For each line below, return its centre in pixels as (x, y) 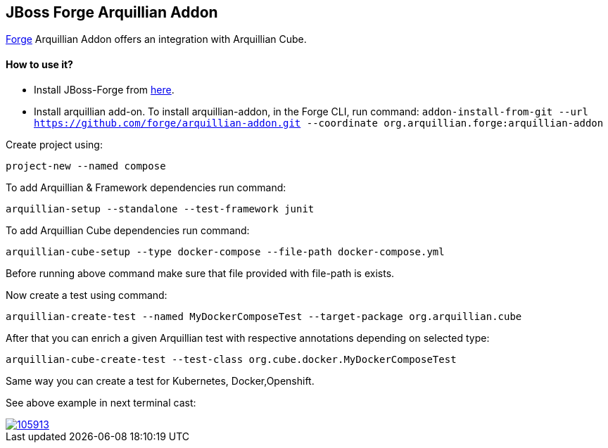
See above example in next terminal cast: (101, 402)
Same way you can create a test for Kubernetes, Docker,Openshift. (160, 380)
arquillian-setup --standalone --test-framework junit (160, 209)
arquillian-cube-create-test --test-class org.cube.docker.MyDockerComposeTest (231, 359)
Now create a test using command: (87, 295)
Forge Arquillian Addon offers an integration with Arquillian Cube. (156, 39)
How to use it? (39, 65)
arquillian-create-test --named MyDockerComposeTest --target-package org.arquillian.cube (264, 316)
